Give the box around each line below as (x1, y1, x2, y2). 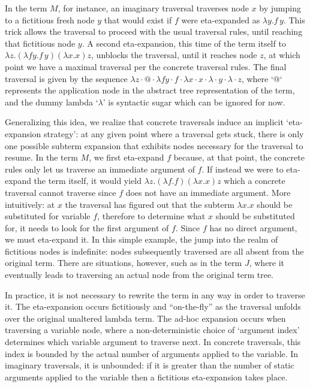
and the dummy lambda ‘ (5, 95, 98, 108)
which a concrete (224, 174, 285, 187)
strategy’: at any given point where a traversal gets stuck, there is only (44, 127, 304, 140)
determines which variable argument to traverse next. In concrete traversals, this (5, 335, 301, 348)
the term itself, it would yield (34, 174, 142, 187)
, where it (249, 256, 285, 269)
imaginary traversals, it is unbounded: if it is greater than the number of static (5, 359, 294, 371)
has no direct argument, (209, 221, 297, 234)
